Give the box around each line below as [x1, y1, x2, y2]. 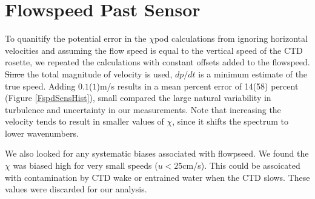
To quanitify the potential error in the [5, 32, 147, 45]
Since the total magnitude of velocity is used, [5, 67, 173, 80]
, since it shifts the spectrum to [172, 115, 288, 128]
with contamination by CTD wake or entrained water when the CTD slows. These [5, 171, 310, 183]
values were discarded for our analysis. [5, 183, 147, 195]
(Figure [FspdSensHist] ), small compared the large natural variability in [5, 91, 271, 104]
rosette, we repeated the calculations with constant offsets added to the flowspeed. [5, 56, 310, 68]
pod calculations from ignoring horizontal [154, 32, 308, 45]
